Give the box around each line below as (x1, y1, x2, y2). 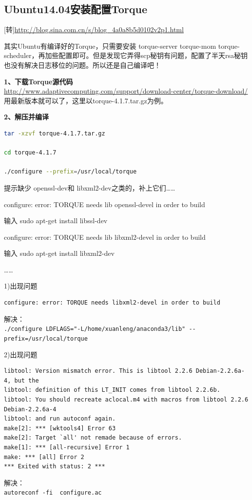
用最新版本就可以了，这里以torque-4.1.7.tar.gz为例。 (4, 95, 168, 105)
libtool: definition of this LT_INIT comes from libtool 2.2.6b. (4, 386, 220, 394)
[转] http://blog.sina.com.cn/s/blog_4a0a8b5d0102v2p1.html (4, 24, 184, 35)
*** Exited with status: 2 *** (4, 463, 105, 470)
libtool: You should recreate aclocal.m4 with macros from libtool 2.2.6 (4, 396, 249, 403)
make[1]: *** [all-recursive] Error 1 (4, 443, 130, 451)
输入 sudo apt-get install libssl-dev (4, 215, 108, 226)
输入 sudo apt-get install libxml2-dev (4, 248, 115, 258)
